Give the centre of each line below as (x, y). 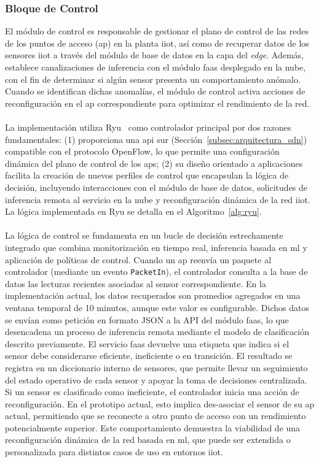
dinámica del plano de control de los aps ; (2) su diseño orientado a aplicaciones (154, 163)
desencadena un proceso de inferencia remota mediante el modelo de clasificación (157, 332)
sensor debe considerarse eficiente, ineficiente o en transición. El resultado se (149, 356)
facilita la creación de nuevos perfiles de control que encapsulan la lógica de (147, 175)
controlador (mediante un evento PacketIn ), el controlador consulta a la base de (156, 271)
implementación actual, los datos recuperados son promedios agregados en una (153, 295)
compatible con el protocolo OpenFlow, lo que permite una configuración (142, 151)
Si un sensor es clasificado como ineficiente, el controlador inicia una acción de (152, 392)
